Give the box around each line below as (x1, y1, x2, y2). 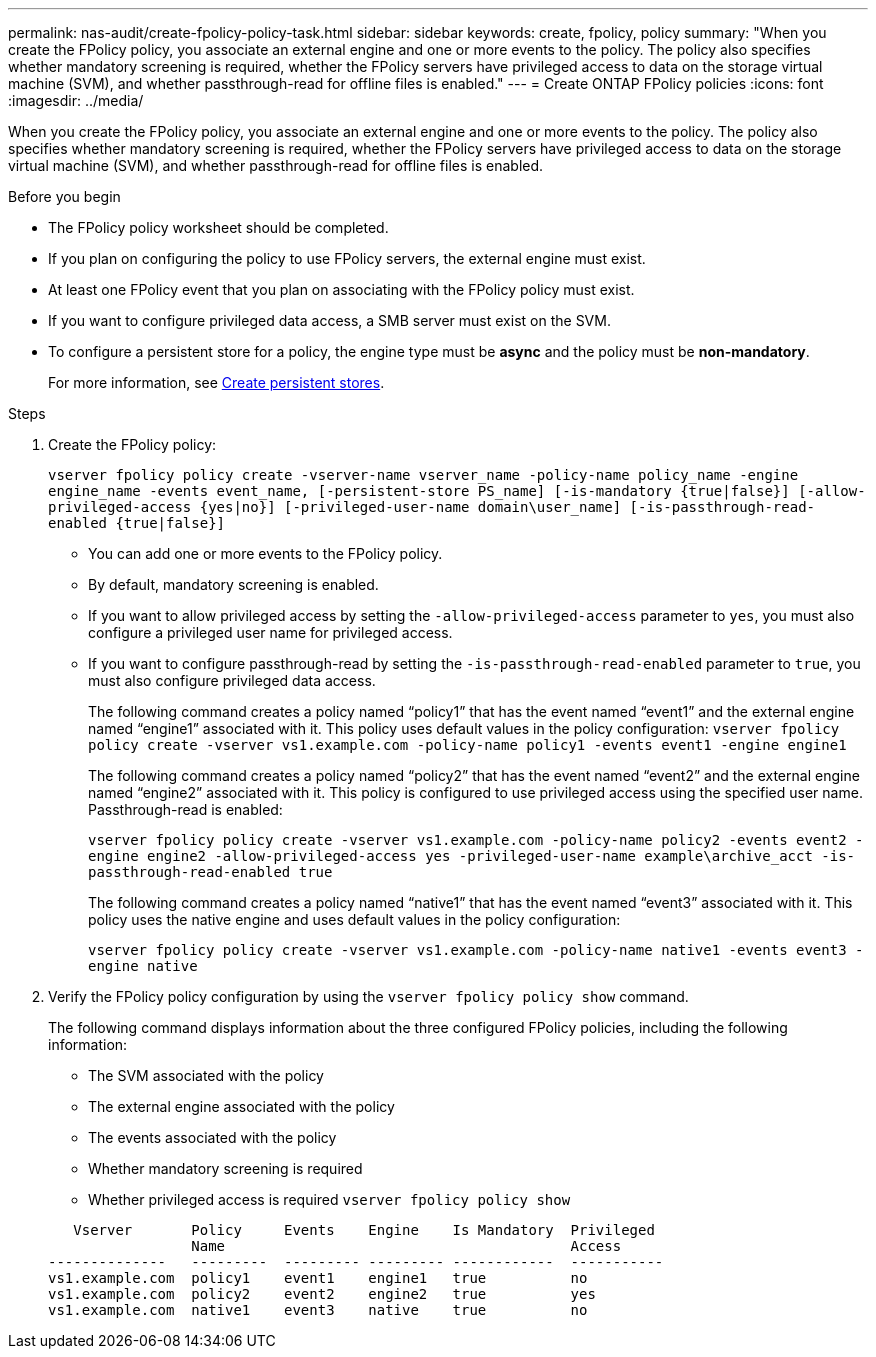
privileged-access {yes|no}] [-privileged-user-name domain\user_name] (48, 499, 622, 515)
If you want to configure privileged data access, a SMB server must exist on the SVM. (48, 312, 611, 329)
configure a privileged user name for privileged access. (88, 624, 453, 641)
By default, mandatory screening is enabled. (88, 576, 379, 593)
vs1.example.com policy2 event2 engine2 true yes (48, 1286, 596, 1302)
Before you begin (8, 188, 121, 205)
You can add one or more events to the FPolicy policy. (88, 545, 443, 562)
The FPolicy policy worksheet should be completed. (48, 219, 389, 236)
